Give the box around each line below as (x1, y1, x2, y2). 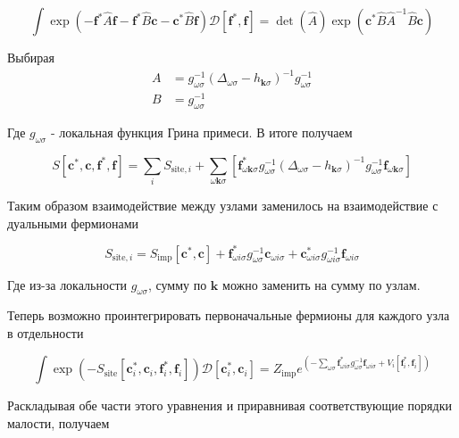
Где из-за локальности (7, 275, 128, 293)
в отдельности (7, 324, 84, 343)
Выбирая (7, 48, 55, 66)
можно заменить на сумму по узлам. (222, 275, 421, 293)
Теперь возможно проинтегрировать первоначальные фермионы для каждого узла (7, 306, 450, 325)
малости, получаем (7, 413, 110, 432)
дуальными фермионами (7, 213, 139, 232)
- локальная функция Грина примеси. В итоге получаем (50, 122, 353, 141)
